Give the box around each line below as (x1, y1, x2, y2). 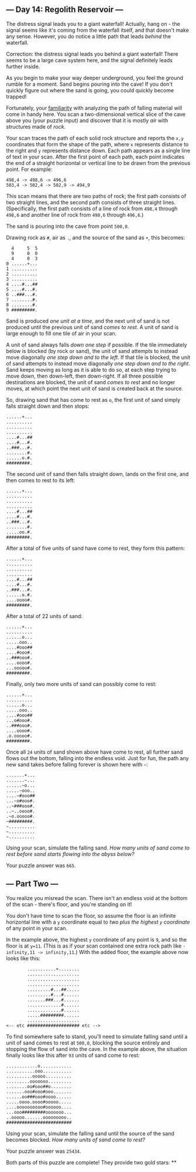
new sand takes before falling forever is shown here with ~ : (6, 761, 148, 768)
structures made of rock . (6, 123, 66, 130)
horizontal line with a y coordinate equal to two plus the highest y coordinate (6, 918, 190, 925)
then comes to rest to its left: (6, 476, 75, 483)
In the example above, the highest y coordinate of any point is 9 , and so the (6, 936, 187, 943)
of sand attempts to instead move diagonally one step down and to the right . (6, 360, 190, 367)
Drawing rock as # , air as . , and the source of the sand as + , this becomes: (6, 234, 185, 241)
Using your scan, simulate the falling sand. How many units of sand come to (6, 844, 190, 851)
